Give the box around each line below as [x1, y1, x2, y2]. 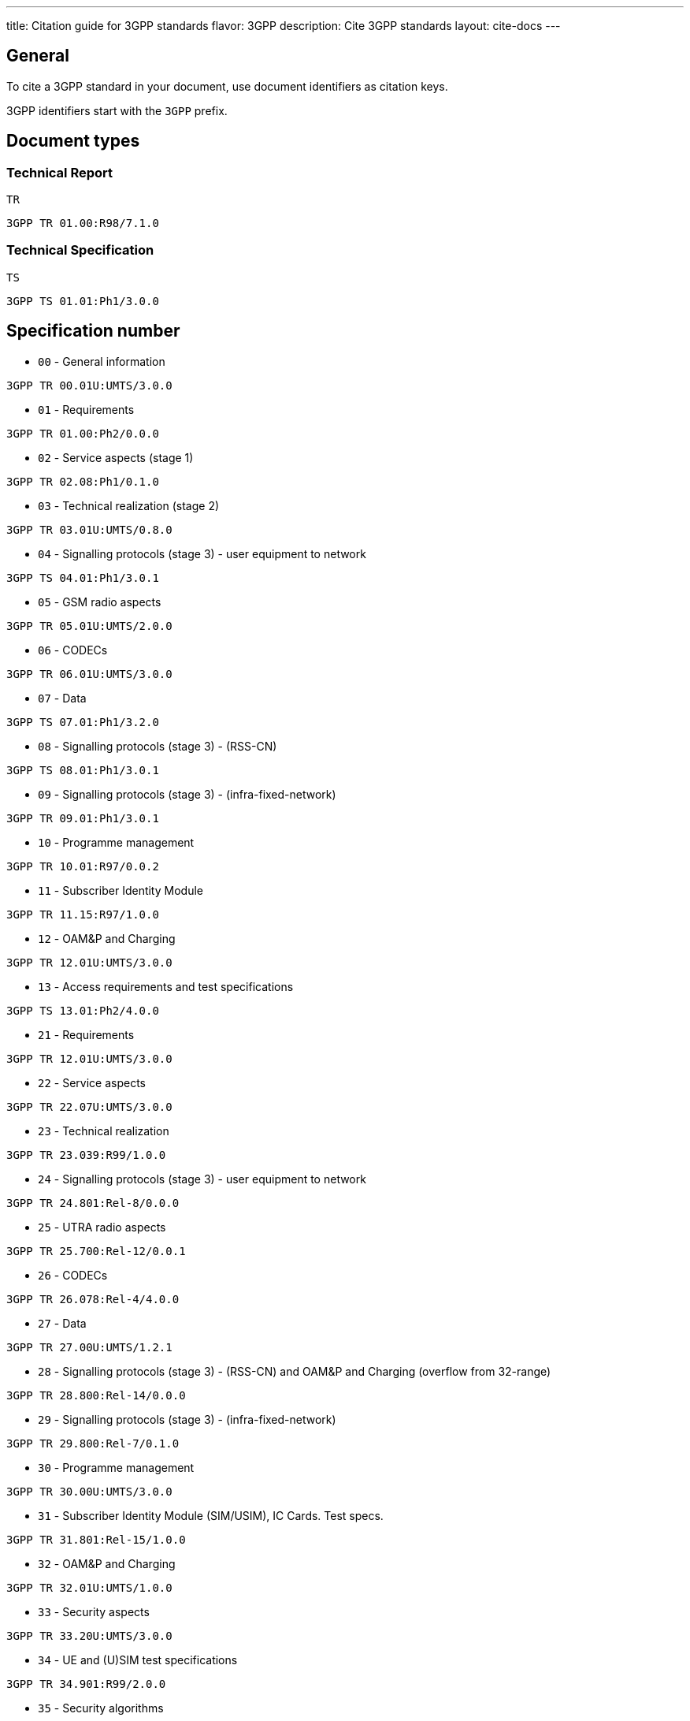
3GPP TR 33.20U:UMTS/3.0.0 [6, 1629, 172, 1642]
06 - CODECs [38, 643, 108, 657]
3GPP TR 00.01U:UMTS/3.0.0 [6, 378, 172, 392]
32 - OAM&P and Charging [38, 1556, 176, 1570]
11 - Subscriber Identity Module [38, 883, 203, 897]
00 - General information [38, 354, 165, 368]
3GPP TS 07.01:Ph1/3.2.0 [6, 715, 159, 728]
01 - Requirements [38, 402, 135, 416]
